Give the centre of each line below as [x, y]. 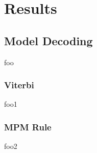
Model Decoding [48, 40]
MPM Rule [28, 127]
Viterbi [19, 85]
